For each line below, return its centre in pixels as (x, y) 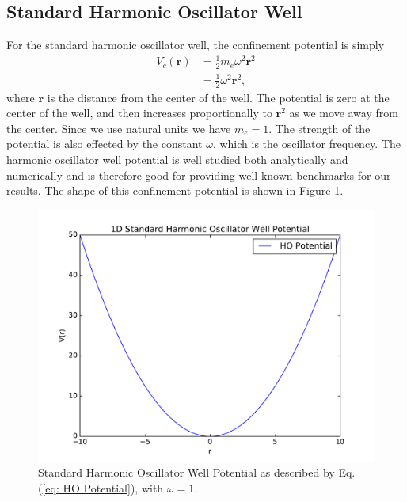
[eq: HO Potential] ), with (103, 487)
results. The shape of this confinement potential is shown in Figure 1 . (175, 190)
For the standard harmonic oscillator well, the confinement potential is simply (196, 45)
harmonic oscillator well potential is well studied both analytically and (177, 159)
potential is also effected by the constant (105, 144)
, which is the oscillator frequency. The (306, 144)
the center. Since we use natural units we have (119, 128)
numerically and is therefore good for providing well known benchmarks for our (199, 175)
